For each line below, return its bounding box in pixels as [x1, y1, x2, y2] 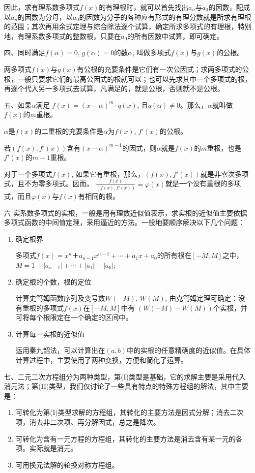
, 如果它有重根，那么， [71, 168, 144, 179]
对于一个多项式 [4, 168, 52, 179]
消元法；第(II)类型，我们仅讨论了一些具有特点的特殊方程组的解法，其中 [4, 381, 235, 391]
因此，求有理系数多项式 [4, 2, 80, 12]
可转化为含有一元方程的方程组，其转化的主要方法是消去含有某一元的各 [15, 433, 243, 443]
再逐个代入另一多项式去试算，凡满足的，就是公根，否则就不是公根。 [4, 83, 224, 94]
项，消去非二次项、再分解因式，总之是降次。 [15, 417, 160, 427]
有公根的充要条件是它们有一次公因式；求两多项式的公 [77, 63, 249, 74]
